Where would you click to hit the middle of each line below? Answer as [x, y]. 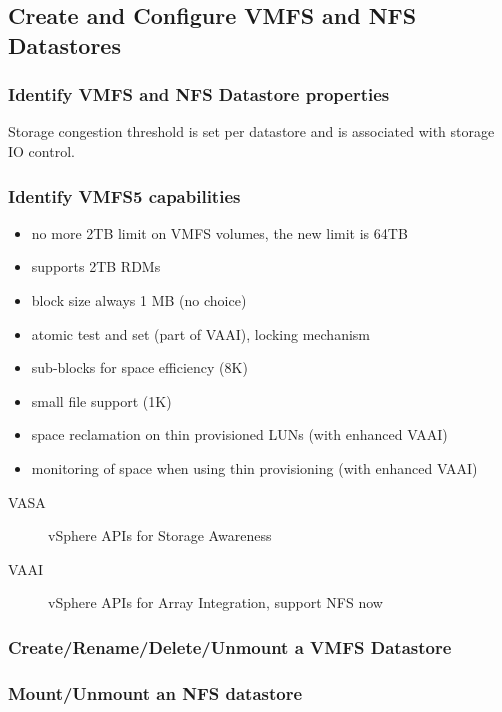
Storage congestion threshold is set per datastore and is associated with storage [251, 131]
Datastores [64, 44]
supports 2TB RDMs [96, 266]
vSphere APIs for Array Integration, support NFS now [215, 602]
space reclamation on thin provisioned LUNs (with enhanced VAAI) [239, 434]
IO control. [41, 150]
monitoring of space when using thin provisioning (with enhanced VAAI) [254, 467]
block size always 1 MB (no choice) [139, 299]
